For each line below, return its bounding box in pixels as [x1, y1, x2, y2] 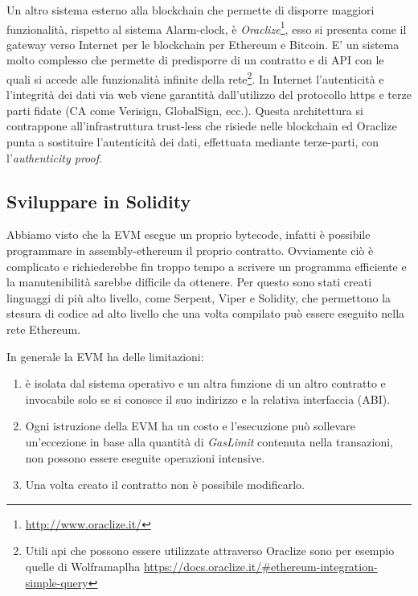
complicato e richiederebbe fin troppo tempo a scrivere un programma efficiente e [6, 257, 407, 274]
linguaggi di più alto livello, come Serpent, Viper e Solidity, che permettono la [6, 289, 391, 306]
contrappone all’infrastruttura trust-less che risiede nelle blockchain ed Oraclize [6, 117, 397, 134]
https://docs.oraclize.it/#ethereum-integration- [143, 557, 378, 574]
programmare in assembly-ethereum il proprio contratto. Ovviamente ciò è [6, 242, 374, 259]
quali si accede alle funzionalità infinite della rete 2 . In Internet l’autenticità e [6, 68, 384, 87]
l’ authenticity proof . [6, 149, 102, 166]
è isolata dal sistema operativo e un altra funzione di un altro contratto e [25, 375, 386, 392]
